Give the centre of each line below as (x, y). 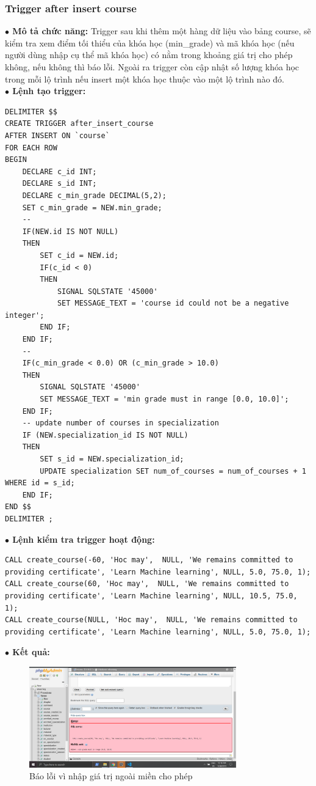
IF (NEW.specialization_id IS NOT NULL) (105, 435)
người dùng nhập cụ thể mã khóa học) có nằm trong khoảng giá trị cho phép (149, 55)
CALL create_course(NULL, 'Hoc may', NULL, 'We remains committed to (151, 620)
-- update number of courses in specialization (120, 423)
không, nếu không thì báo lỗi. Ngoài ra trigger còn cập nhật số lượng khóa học (152, 67)
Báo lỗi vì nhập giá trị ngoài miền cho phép (111, 776)
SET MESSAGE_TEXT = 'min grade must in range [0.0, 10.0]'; (164, 399)
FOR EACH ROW (31, 148)
